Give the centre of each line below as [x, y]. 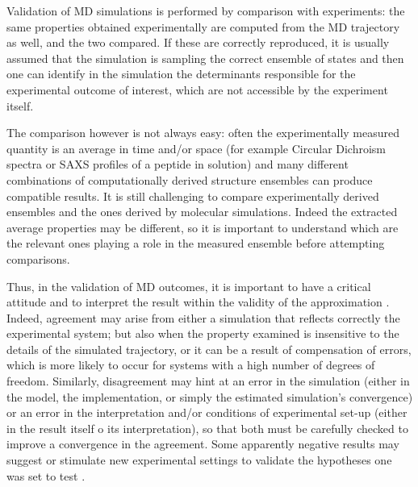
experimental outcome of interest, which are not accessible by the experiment [197, 89]
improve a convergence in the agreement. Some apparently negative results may [203, 444]
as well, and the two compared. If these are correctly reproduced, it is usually [198, 42]
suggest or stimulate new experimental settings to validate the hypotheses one [199, 460]
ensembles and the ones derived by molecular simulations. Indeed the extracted [202, 212]
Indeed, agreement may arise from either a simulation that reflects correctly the [203, 317]
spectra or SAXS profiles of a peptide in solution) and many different [178, 164]
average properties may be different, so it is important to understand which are [203, 227]
